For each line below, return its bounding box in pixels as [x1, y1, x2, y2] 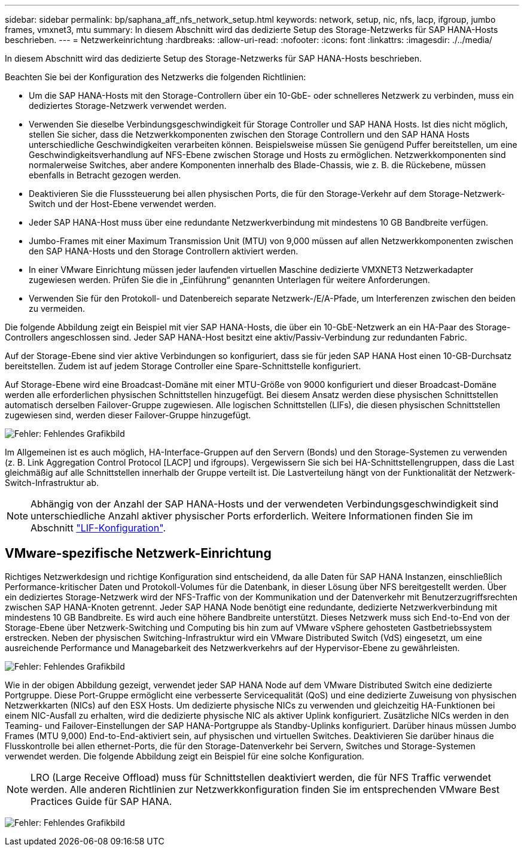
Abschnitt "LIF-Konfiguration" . [31, 522, 166, 534]
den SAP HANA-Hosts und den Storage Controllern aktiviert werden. [29, 246, 298, 256]
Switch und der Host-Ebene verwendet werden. [29, 199, 217, 209]
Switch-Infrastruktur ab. [5, 478, 99, 488]
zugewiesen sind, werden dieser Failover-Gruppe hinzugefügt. [5, 410, 251, 420]
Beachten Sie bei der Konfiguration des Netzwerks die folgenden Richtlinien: [5, 72, 306, 82]
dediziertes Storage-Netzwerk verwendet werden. [29, 101, 227, 111]
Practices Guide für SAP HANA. [31, 795, 172, 807]
